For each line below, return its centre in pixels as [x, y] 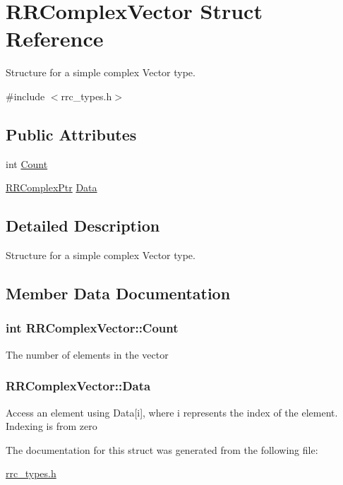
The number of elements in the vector [87, 354]
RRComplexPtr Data [52, 187]
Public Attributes [71, 134]
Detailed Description [83, 226]
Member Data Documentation [118, 293]
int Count [27, 163]
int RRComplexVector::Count [92, 328]
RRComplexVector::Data [78, 386]
